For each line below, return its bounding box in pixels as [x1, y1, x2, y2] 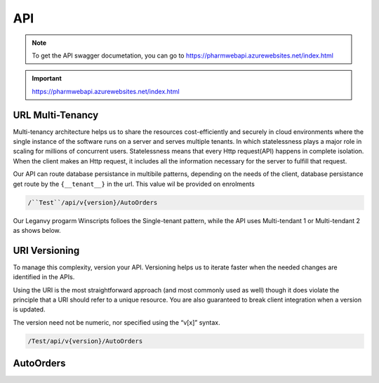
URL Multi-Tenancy [13, 109, 99, 121]
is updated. [13, 305, 46, 314]
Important [32, 74, 62, 83]
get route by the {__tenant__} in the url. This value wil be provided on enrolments [13, 180, 255, 188]
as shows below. [13, 226, 61, 234]
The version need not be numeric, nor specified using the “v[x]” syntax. [13, 318, 220, 326]
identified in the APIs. [13, 273, 75, 281]
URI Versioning [13, 244, 80, 256]
